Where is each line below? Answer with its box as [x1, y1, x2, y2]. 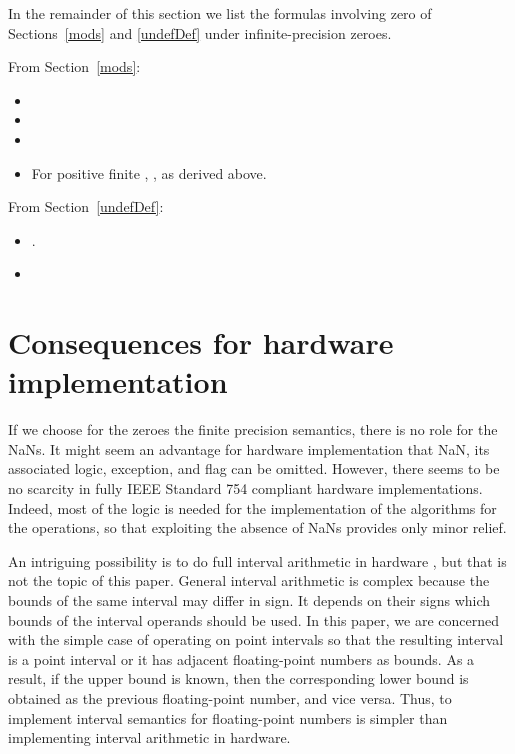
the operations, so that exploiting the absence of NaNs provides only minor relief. [8, 517, 507, 538]
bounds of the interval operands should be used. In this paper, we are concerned [8, 609, 499, 630]
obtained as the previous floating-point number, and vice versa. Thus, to [8, 687, 452, 708]
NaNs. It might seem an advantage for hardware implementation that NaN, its [8, 438, 490, 459]
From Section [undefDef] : [8, 196, 164, 217]
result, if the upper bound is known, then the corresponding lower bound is [8, 668, 469, 689]
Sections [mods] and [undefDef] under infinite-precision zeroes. [8, 22, 392, 43]
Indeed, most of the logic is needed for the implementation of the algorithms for [8, 497, 497, 518]
